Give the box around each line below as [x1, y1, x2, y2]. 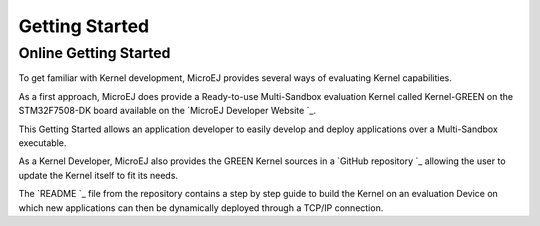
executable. [18, 136, 67, 149]
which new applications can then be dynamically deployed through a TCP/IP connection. [18, 201, 384, 214]
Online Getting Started [18, 44, 171, 62]
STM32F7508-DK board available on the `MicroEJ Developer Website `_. [18, 105, 317, 117]
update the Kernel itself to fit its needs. [18, 169, 179, 181]
